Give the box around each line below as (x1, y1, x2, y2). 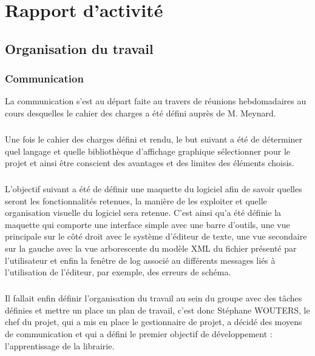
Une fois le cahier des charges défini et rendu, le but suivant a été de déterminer (5, 132, 303, 145)
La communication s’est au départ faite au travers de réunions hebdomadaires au (5, 95, 307, 107)
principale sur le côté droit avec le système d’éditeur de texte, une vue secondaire (5, 230, 307, 243)
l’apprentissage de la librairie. (5, 339, 115, 352)
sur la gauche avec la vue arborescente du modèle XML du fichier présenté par (5, 242, 297, 255)
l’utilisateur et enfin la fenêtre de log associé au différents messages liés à (5, 254, 276, 266)
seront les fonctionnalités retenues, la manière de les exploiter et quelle (5, 194, 267, 207)
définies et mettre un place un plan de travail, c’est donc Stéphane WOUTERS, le (5, 303, 310, 316)
